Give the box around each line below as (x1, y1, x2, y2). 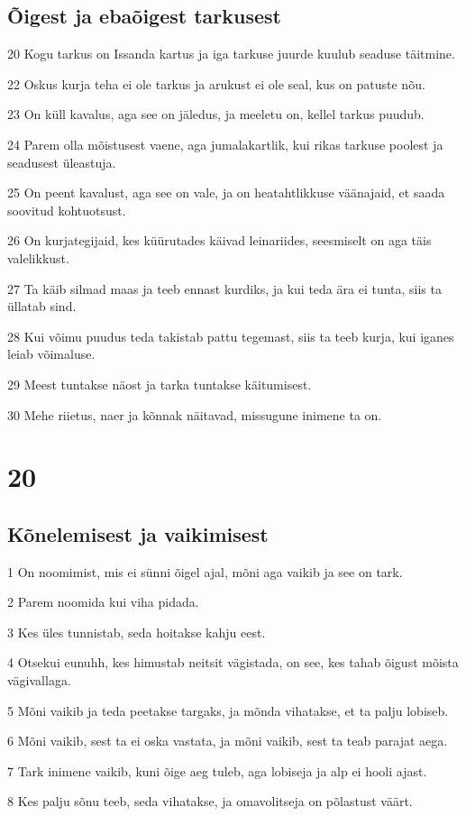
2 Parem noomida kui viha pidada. (7, 592, 199, 611)
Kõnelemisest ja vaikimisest (7, 519, 269, 547)
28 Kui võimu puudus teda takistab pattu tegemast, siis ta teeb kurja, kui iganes (7, 326, 454, 345)
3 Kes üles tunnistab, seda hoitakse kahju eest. (7, 622, 266, 641)
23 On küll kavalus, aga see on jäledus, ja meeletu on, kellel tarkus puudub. (7, 105, 425, 124)
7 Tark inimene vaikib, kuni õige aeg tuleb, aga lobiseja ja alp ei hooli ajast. (7, 761, 427, 780)
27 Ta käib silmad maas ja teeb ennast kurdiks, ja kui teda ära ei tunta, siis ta (7, 279, 442, 298)
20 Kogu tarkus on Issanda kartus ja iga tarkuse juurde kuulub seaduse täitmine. (7, 44, 455, 63)
